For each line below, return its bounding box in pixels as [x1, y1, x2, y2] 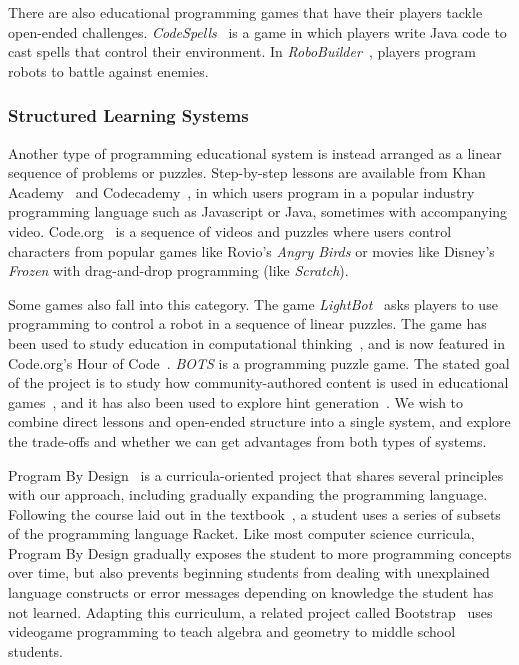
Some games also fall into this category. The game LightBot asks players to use [8, 293, 498, 314]
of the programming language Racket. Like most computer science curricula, [8, 523, 475, 544]
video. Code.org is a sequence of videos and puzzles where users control [8, 220, 452, 241]
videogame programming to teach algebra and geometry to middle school [8, 621, 456, 642]
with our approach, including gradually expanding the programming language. [8, 484, 488, 505]
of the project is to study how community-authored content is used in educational [8, 372, 509, 393]
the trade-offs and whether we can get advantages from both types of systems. [8, 430, 487, 451]
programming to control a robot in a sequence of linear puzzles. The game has [8, 313, 487, 334]
